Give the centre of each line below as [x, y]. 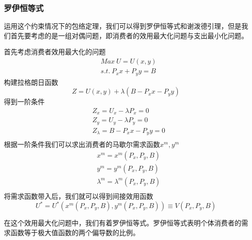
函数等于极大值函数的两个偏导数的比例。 [75, 232]
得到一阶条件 [24, 102]
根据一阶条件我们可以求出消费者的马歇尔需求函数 [82, 144]
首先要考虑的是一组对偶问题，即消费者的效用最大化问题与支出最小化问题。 [129, 35]
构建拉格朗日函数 [31, 82]
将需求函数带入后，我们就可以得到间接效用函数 [79, 196]
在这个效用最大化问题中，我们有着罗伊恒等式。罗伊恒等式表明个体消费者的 [123, 223]
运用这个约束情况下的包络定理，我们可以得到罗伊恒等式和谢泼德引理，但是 [123, 26]
